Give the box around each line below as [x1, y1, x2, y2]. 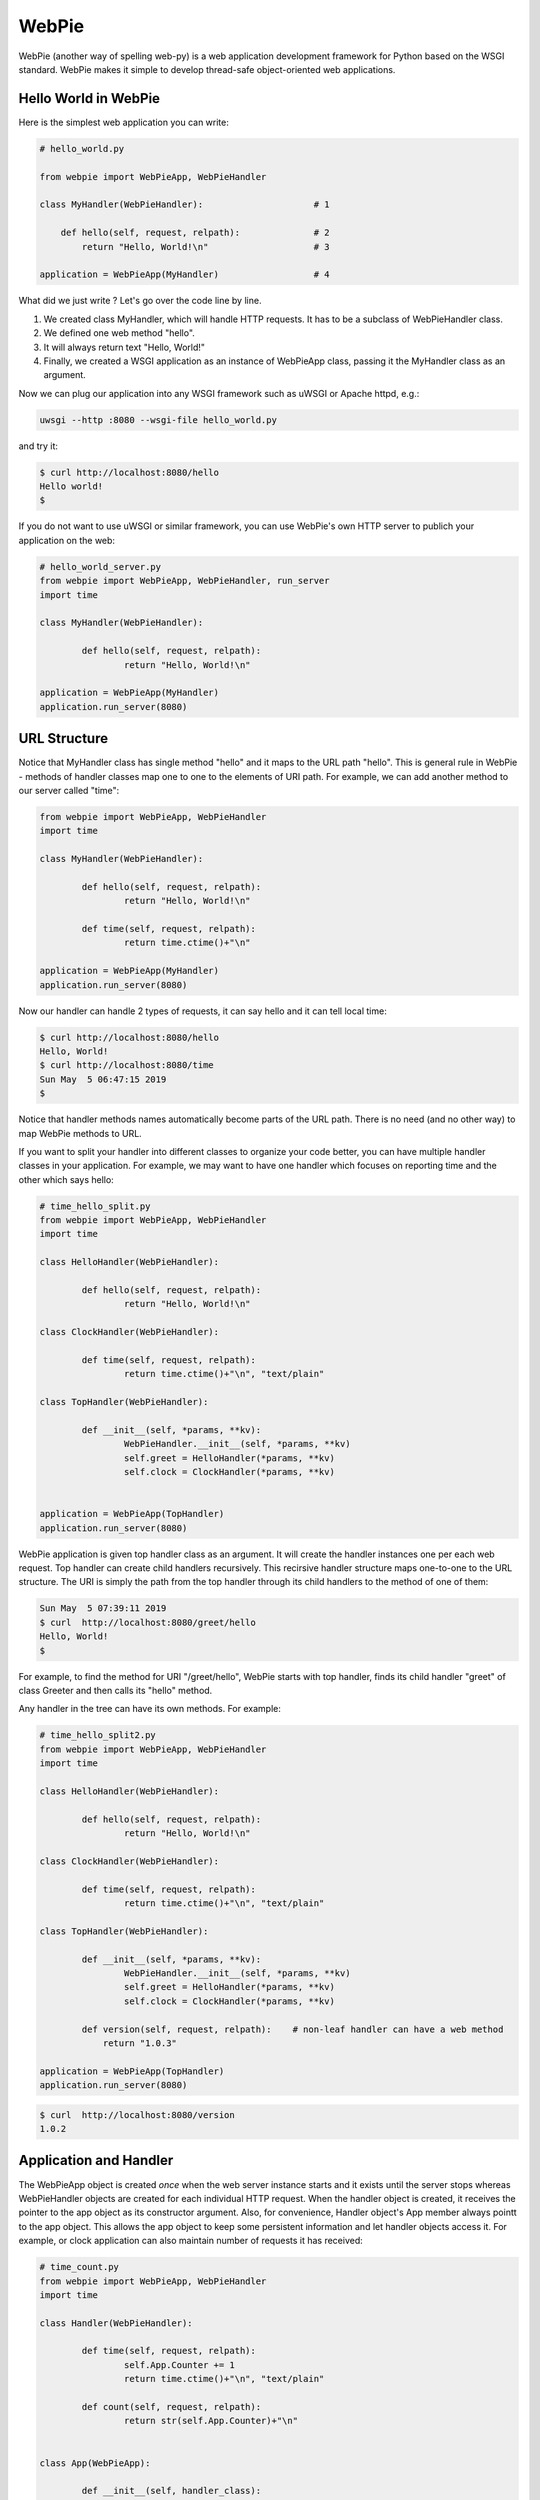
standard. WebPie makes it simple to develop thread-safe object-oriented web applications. [18, 63, 396, 75]
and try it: [18, 440, 59, 452]
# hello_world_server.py [39, 561, 162, 572]
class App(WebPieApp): [39, 2457, 151, 2469]
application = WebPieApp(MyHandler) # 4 [39, 269, 330, 280]
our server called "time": [18, 784, 120, 796]
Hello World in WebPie [18, 90, 160, 107]
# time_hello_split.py [39, 1200, 151, 1212]
